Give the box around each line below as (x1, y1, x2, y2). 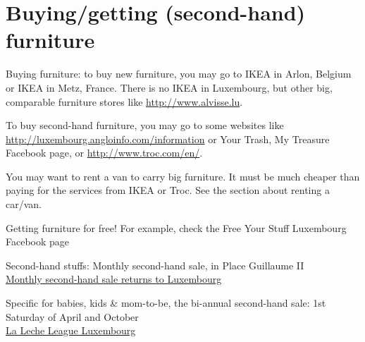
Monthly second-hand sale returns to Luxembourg (6, 271, 222, 286)
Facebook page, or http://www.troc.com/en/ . (6, 145, 203, 160)
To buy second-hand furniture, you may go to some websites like (6, 118, 284, 133)
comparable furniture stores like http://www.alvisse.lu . (6, 94, 243, 109)
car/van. (6, 197, 42, 212)
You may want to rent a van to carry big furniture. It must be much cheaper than (6, 169, 360, 183)
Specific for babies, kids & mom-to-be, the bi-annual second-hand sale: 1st (6, 295, 326, 310)
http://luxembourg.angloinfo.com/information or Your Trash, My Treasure (6, 131, 330, 146)
